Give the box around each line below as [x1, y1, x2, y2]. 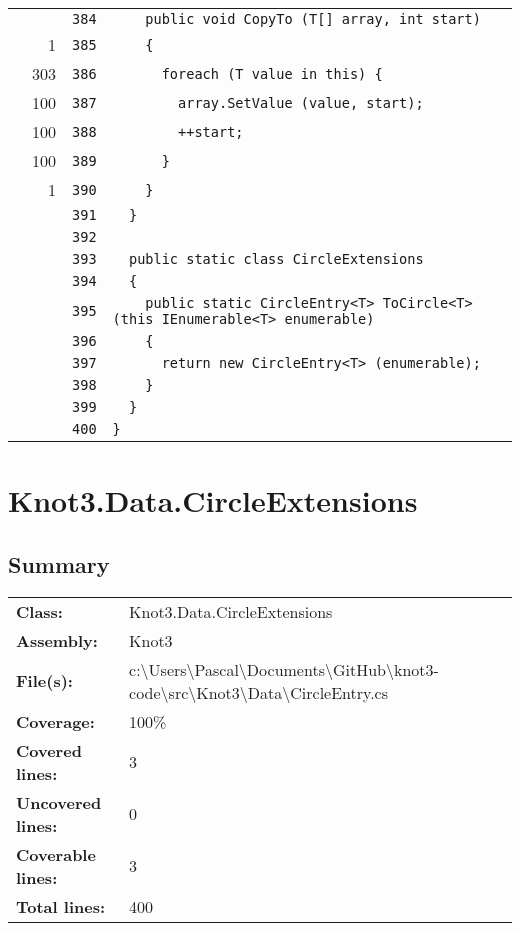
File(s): [16, 669, 73, 693]
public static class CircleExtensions [128, 251, 424, 267]
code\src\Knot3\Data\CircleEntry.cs [129, 680, 389, 704]
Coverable [16, 842, 96, 866]
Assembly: [16, 628, 98, 652]
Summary [8, 548, 110, 579]
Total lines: [16, 894, 106, 918]
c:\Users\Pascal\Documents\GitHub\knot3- [129, 657, 439, 681]
